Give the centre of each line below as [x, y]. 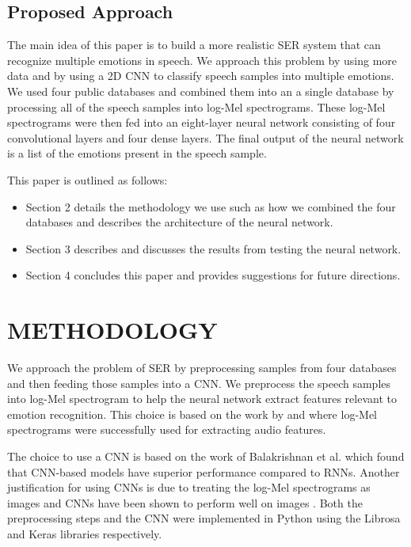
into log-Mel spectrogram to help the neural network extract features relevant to [202, 399]
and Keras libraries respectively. [85, 533]
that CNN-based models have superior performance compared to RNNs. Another [204, 471]
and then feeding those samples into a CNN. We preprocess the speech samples [199, 383]
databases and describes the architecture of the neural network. [179, 222]
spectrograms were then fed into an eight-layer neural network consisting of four [202, 122]
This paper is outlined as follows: [88, 179]
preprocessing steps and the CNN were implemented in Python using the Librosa [204, 518]
